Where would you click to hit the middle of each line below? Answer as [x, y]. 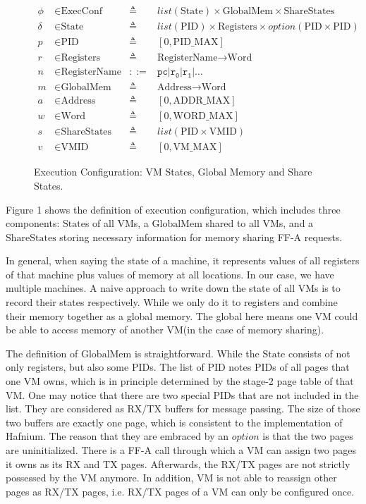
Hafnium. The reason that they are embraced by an [117, 436]
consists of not [319, 353]
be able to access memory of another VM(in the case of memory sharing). [165, 330]
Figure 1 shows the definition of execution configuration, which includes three [173, 209]
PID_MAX [196, 43]
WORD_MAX [203, 117]
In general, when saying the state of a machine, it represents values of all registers [183, 260]
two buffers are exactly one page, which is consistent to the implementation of [174, 422]
